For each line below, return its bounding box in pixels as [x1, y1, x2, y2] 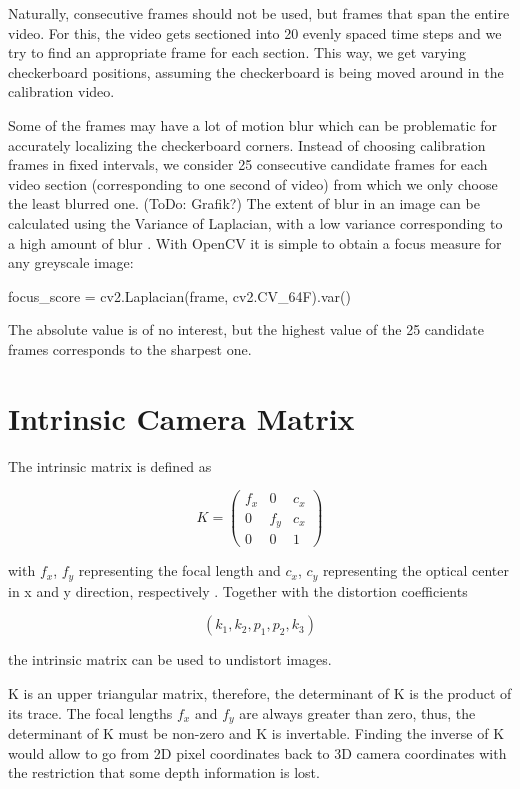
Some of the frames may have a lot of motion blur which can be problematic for [8, 114, 498, 135]
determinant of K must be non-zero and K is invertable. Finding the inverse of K [8, 722, 505, 743]
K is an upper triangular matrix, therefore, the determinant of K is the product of [8, 682, 512, 703]
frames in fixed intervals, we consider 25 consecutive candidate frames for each [8, 154, 488, 175]
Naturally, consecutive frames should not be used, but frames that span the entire [8, 3, 510, 23]
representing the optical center [322, 560, 509, 581]
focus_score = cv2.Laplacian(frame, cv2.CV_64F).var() [8, 285, 351, 306]
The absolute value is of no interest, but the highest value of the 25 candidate [8, 319, 484, 340]
